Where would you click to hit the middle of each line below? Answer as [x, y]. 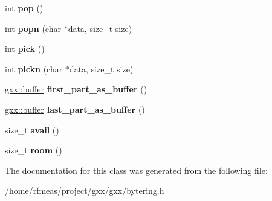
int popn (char [33, 28]
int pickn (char [34, 69]
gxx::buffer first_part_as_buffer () [76, 89]
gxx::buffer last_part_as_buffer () [75, 109]
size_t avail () [32, 129]
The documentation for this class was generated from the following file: [136, 170]
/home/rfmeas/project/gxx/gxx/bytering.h [85, 190]
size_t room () [34, 150]
